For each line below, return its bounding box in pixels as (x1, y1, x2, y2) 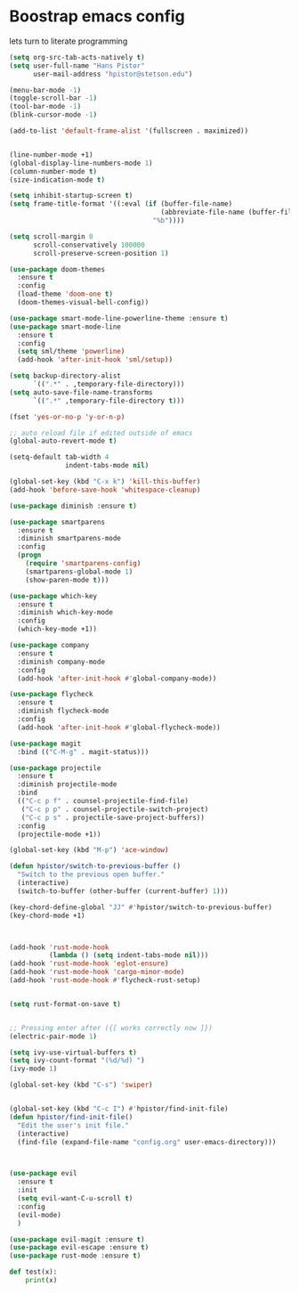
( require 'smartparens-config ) (25, 559, 141, 568)
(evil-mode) (17, 1210, 62, 1219)
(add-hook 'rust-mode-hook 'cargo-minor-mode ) (9, 968, 185, 977)
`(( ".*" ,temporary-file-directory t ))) (32, 396, 185, 405)
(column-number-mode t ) (9, 167, 98, 175)
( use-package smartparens (9, 517, 105, 526)
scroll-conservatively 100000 (32, 240, 145, 249)
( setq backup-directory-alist (9, 371, 122, 380)
